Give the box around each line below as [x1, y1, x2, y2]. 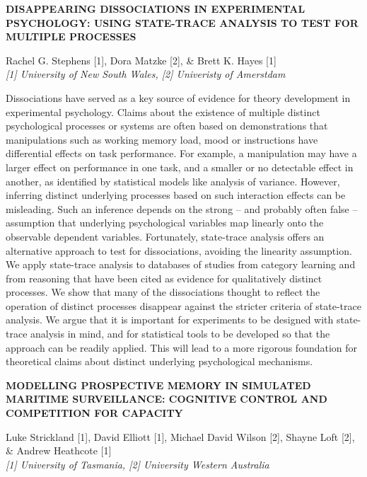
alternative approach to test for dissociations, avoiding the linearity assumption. [6, 243, 352, 258]
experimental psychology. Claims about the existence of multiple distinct [6, 104, 320, 119]
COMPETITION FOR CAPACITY [6, 406, 183, 420]
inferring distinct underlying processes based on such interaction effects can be [6, 188, 346, 202]
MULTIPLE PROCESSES [6, 29, 136, 44]
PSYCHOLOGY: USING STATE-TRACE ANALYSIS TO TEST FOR [6, 15, 359, 30]
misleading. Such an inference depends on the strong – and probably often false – [6, 201, 358, 216]
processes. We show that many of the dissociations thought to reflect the [6, 285, 320, 299]
